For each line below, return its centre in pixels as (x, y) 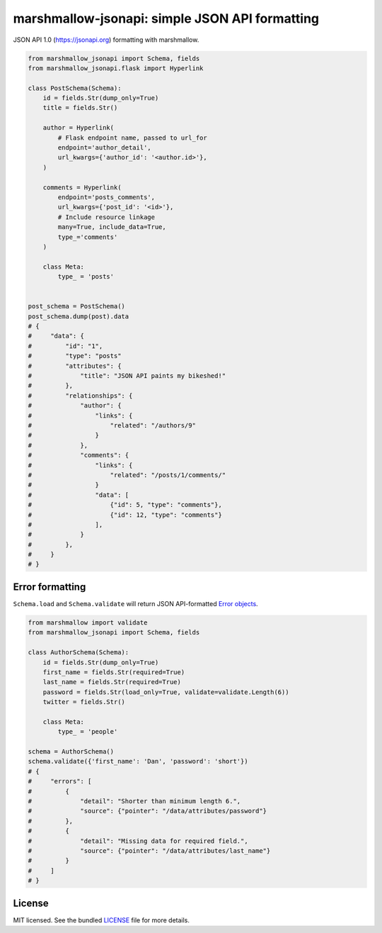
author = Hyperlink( (79, 128)
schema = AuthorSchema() (71, 752)
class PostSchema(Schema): (75, 88)
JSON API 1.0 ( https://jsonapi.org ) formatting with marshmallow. (106, 40)
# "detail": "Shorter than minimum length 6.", (134, 801)
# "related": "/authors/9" (112, 425)
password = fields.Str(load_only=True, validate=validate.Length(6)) (166, 692)
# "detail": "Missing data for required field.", (138, 841)
